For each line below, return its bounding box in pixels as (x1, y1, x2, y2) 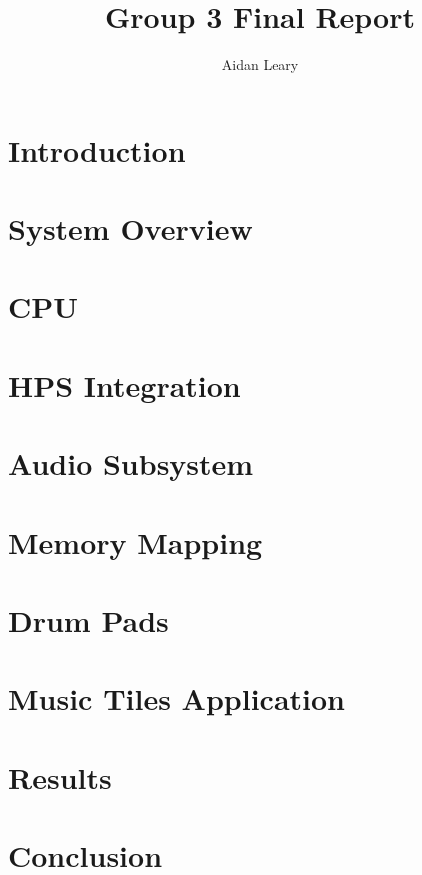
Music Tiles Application (8, 678, 345, 719)
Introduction (8, 129, 186, 170)
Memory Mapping (8, 521, 263, 562)
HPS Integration (8, 364, 241, 405)
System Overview (8, 208, 253, 249)
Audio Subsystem (8, 443, 254, 484)
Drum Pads (8, 599, 169, 640)
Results (8, 756, 112, 797)
